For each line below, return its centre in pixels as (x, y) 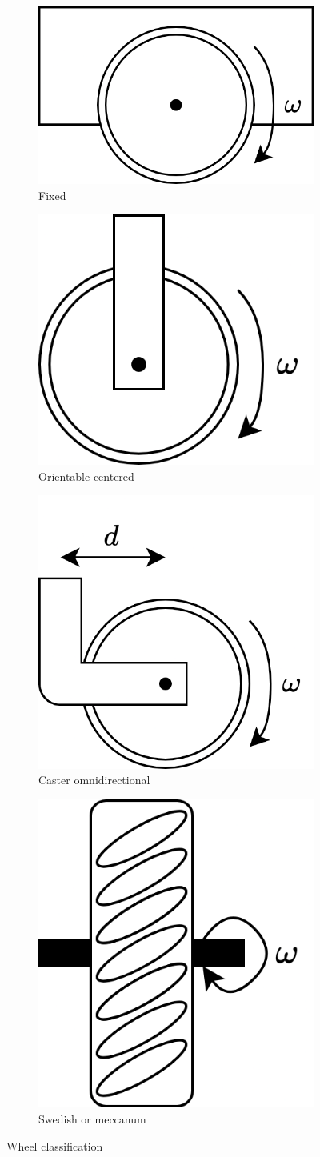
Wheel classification (55, 1145)
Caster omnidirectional (94, 780)
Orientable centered (86, 476)
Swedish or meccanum (92, 1118)
